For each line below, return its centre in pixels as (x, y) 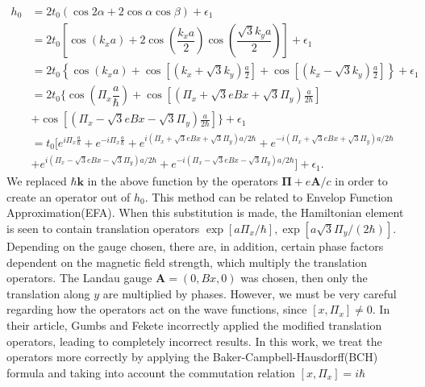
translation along (48, 293)
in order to (361, 181)
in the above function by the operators (183, 181)
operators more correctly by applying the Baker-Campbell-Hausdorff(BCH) (192, 357)
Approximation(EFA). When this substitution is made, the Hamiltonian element (205, 212)
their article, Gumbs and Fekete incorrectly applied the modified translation (194, 325)
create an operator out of (69, 196)
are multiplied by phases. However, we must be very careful (250, 293)
